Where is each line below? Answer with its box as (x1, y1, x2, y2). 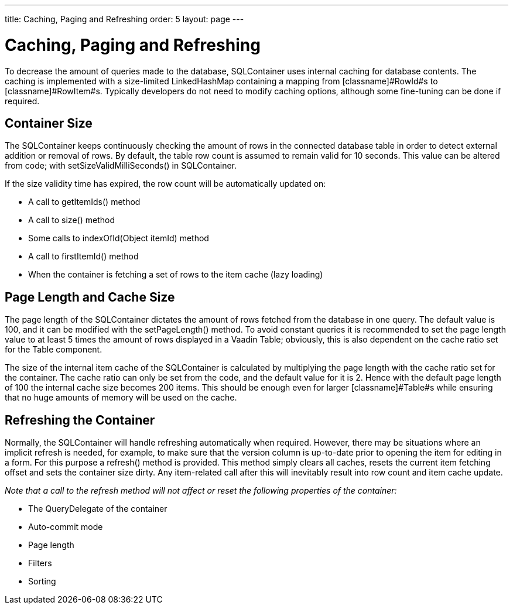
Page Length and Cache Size (5, 289, 175, 304)
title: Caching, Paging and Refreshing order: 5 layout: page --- (5, 14, 244, 24)
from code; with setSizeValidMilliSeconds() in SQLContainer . (5, 160, 237, 171)
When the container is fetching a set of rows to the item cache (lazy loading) (28, 269, 323, 280)
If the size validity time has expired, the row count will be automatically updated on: (5, 179, 326, 189)
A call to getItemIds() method (28, 197, 141, 207)
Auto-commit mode (28, 522, 103, 532)
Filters (28, 558, 52, 569)
